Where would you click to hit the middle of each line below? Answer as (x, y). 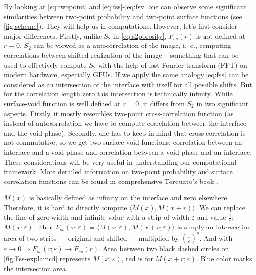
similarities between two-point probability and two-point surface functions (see (123, 16)
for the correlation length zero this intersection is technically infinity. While (118, 94)
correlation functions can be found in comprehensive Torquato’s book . (111, 181)
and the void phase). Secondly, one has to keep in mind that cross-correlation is (125, 132)
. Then (43, 227)
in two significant (222, 103)
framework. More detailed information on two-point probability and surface (118, 171)
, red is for (137, 258)
